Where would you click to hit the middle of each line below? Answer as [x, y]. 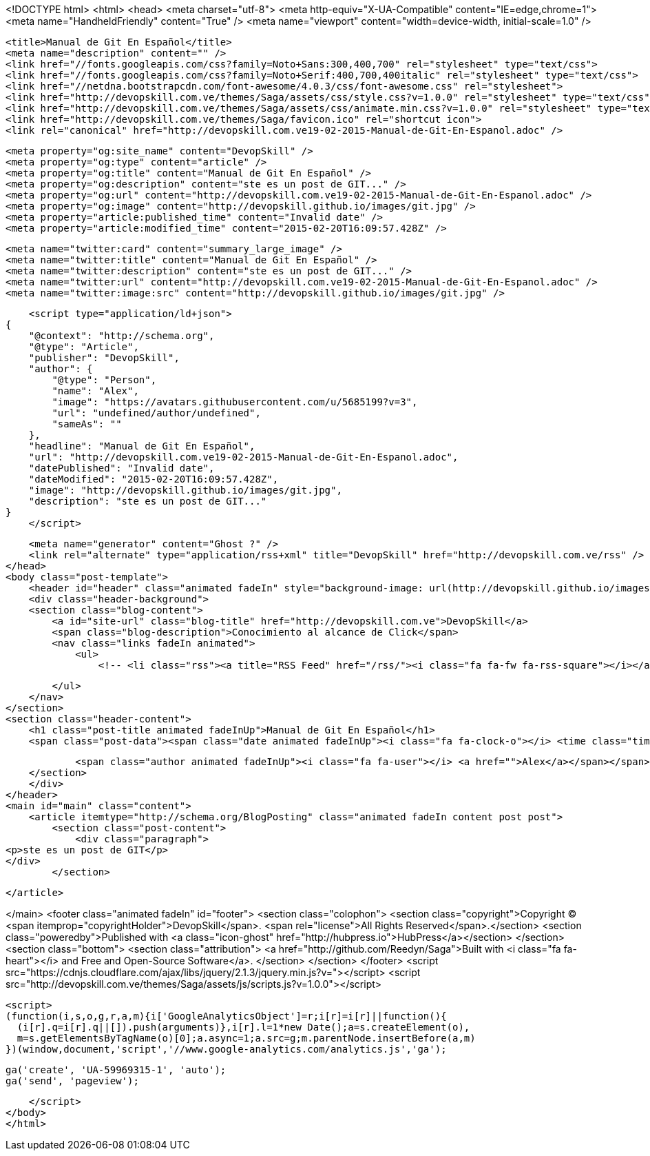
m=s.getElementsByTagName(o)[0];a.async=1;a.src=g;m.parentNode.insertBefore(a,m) [246, 1038]
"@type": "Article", [84, 347]
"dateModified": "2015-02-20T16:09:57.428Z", [154, 479]
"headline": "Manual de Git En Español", [142, 446]
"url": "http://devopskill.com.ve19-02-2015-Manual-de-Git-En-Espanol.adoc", [243, 457]
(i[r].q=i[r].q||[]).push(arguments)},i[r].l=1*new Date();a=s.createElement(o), [243, 1027]
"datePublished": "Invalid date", [122, 468]
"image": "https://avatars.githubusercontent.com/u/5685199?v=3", [235, 402]
